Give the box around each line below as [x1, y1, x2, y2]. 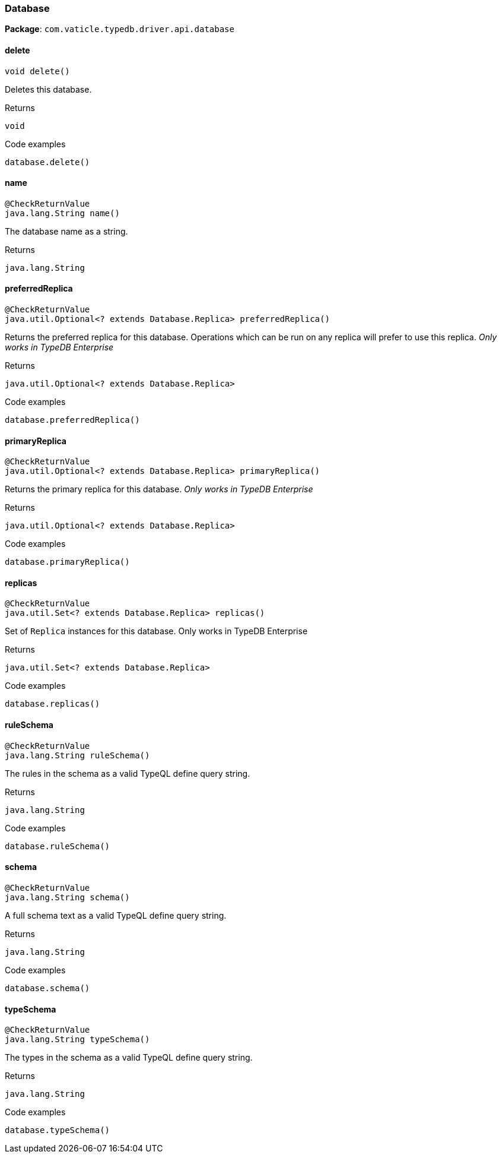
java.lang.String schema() [5, 892, 130, 902]
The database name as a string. [5, 226, 128, 236]
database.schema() [5, 983, 90, 993]
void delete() [5, 66, 70, 76]
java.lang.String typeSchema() [5, 1034, 150, 1045]
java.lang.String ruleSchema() [5, 750, 150, 760]
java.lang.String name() [5, 208, 120, 218]
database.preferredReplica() [5, 415, 140, 425]
